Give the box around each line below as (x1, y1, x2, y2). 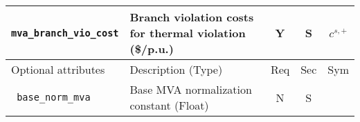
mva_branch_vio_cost (11, 27, 119, 39)
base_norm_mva (17, 92, 91, 103)
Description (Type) (129, 61, 223, 77)
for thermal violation (129, 25, 246, 41)
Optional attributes (11, 61, 105, 77)
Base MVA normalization (129, 81, 252, 97)
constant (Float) (129, 97, 209, 113)
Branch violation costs (129, 9, 254, 25)
